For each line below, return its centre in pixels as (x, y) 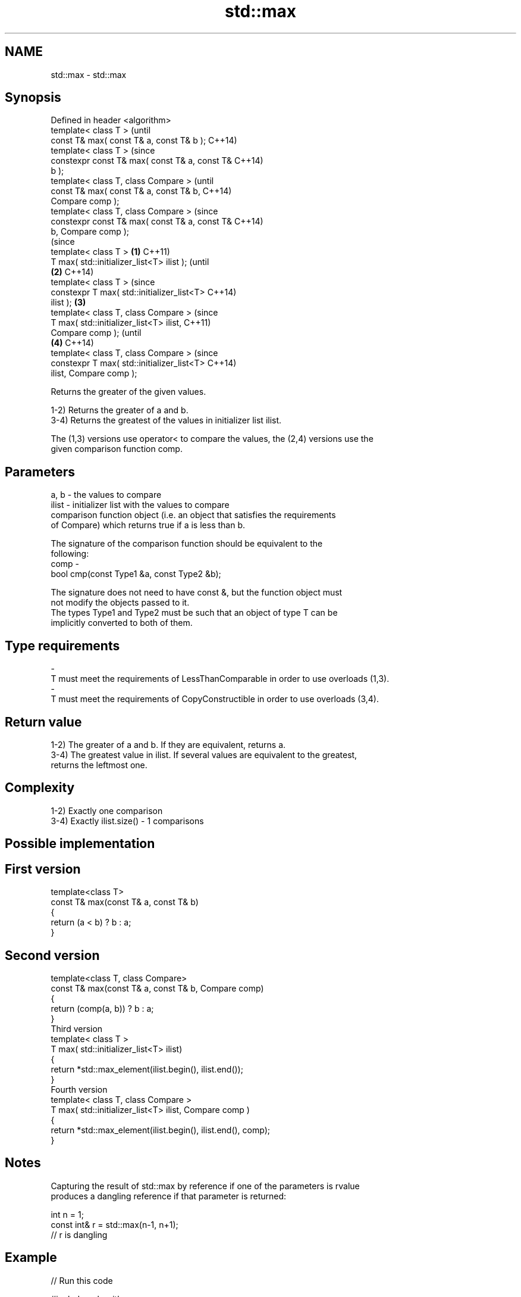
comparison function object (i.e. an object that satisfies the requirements (193, 515)
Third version (77, 1028)
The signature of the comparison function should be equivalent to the (187, 544)
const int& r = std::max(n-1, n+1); (114, 1224)
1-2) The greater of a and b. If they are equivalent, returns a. (168, 744)
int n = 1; (67, 1214)
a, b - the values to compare (106, 495)
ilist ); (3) (68, 303)
